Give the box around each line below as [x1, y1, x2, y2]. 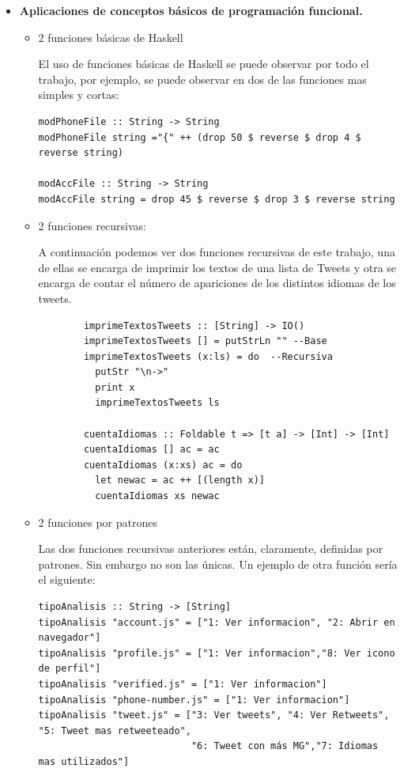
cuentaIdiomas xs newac [95, 490, 220, 502]
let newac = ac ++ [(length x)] [95, 475, 265, 486]
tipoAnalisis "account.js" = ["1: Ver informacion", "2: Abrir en [38, 616, 395, 628]
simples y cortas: [38, 86, 119, 103]
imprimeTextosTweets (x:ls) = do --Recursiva [83, 350, 333, 362]
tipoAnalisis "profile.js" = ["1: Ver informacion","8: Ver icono [38, 647, 395, 659]
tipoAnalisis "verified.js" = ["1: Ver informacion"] [38, 678, 327, 690]
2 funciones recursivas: [38, 217, 147, 233]
